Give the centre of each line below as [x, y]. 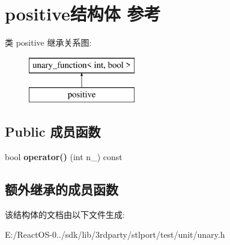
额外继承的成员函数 [62, 189]
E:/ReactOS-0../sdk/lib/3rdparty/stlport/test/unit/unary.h [115, 234]
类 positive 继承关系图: [48, 42]
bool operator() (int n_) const [64, 157]
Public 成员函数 [53, 132]
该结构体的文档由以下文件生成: [65, 214]
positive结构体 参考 [83, 14]
